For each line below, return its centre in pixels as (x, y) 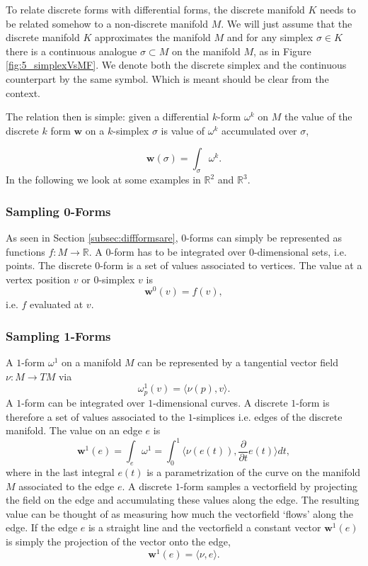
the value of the (318, 117)
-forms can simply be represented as (264, 237)
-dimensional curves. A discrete (220, 402)
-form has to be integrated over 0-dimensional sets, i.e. (229, 251)
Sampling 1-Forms (58, 335)
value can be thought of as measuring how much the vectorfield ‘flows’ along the (180, 513)
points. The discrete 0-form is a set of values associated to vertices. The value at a (184, 265)
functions (25, 251)
